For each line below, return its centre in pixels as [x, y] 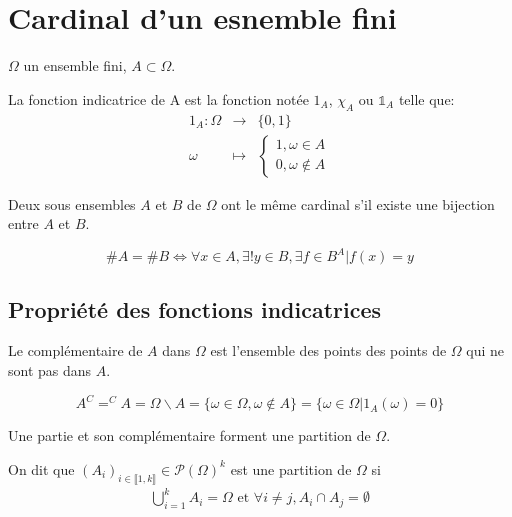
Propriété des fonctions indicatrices [195, 308]
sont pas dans [50, 370]
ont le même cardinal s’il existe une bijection [358, 203]
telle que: [426, 98]
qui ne [485, 350]
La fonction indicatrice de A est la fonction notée [158, 98]
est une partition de [291, 468]
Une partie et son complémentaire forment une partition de [189, 435]
